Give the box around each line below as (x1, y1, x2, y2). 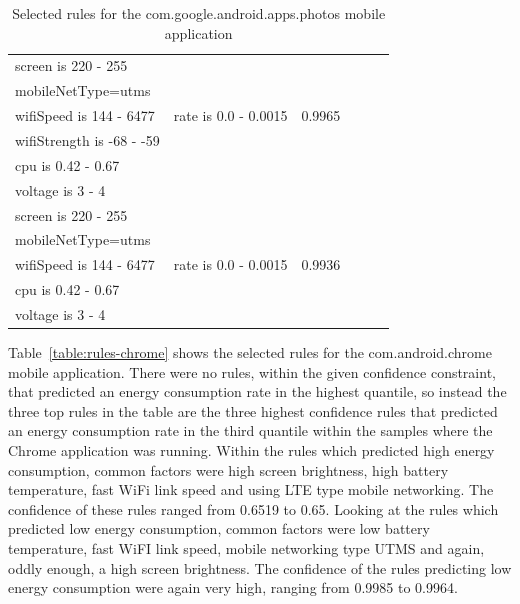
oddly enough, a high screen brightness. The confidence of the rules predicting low (8, 557, 512, 578)
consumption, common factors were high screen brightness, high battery (8, 459, 449, 480)
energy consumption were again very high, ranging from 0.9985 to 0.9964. (8, 577, 458, 598)
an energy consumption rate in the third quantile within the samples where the (8, 420, 493, 441)
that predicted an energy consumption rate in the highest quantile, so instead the (8, 381, 507, 402)
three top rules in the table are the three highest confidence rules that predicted (8, 400, 498, 421)
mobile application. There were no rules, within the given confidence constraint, (8, 361, 496, 382)
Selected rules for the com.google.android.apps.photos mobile (12, 3, 386, 23)
